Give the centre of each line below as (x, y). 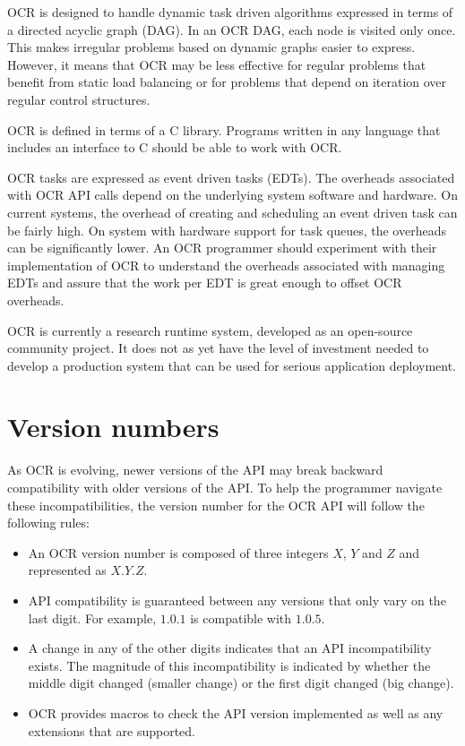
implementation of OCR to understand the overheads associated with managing (226, 265)
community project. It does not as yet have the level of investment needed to (218, 348)
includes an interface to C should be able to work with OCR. (175, 147)
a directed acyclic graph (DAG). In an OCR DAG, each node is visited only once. (232, 29)
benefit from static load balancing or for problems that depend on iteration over (227, 82)
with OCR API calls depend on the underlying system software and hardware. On (232, 195)
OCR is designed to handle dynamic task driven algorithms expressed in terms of (230, 12)
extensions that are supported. (112, 730)
